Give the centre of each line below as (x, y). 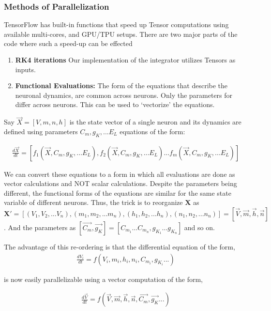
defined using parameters (41, 131)
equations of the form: (152, 131)
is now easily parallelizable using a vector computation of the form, (104, 279)
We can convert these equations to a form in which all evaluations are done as (120, 174)
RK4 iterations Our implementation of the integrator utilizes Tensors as (125, 60)
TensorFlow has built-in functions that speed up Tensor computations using (116, 24)
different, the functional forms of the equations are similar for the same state (118, 193)
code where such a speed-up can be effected (68, 43)
